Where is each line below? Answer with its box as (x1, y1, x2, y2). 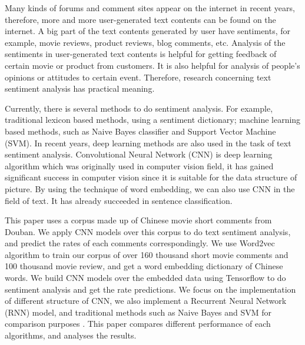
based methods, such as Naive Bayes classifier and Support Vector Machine (5, 125, 276, 137)
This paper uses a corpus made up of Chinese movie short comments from (5, 214, 272, 226)
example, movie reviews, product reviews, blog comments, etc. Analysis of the (5, 36, 286, 48)
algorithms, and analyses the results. (5, 329, 137, 341)
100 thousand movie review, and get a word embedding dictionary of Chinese (5, 260, 283, 272)
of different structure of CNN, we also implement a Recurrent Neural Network (5, 294, 287, 307)
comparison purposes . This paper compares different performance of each (5, 317, 271, 330)
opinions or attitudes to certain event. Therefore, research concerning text (5, 71, 271, 83)
